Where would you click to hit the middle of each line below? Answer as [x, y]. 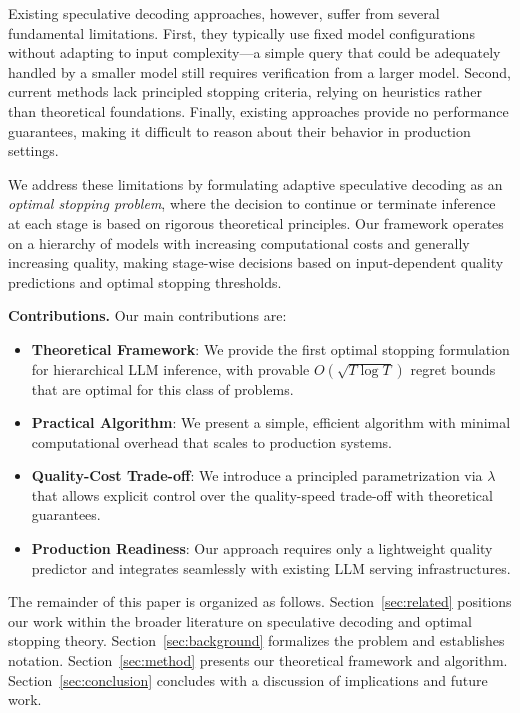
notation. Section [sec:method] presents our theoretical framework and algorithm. [258, 660]
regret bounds [453, 368]
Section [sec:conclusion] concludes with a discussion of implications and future [248, 679]
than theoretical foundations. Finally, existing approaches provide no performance [258, 110]
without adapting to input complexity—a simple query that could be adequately [254, 52]
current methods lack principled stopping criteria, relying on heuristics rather [245, 91]
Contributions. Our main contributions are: [147, 315]
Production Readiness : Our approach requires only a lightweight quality [262, 548]
